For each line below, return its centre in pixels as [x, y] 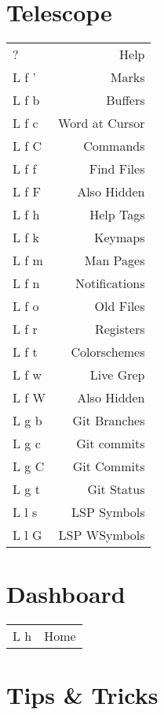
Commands [114, 146]
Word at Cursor [102, 123]
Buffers [126, 100]
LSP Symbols [108, 512]
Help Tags [117, 215]
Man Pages [115, 260]
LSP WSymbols [102, 535]
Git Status [116, 489]
